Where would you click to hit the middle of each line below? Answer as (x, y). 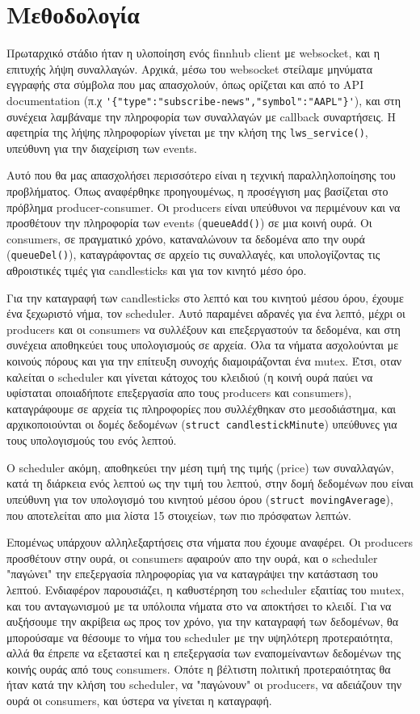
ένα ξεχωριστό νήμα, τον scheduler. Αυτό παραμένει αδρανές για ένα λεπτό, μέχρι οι (206, 313)
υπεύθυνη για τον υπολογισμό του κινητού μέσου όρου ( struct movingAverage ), (200, 499)
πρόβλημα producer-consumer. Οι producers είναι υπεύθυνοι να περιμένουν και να (204, 207)
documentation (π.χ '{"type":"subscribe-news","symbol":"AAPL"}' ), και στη (204, 100)
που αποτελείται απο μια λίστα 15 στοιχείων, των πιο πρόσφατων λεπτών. (179, 515)
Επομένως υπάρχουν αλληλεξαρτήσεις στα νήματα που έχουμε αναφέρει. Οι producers (210, 542)
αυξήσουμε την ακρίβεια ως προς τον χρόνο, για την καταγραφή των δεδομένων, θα (203, 621)
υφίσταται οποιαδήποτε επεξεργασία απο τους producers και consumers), (179, 393)
